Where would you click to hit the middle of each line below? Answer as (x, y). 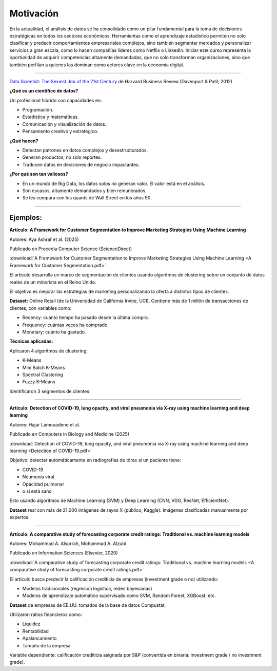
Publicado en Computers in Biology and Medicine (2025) (70, 434)
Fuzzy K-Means (39, 382)
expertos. (19, 517)
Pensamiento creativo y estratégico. (60, 132)
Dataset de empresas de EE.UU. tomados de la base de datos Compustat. (88, 605)
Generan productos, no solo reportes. (62, 157)
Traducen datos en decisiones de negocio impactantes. (81, 164)
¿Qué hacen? (24, 141)
